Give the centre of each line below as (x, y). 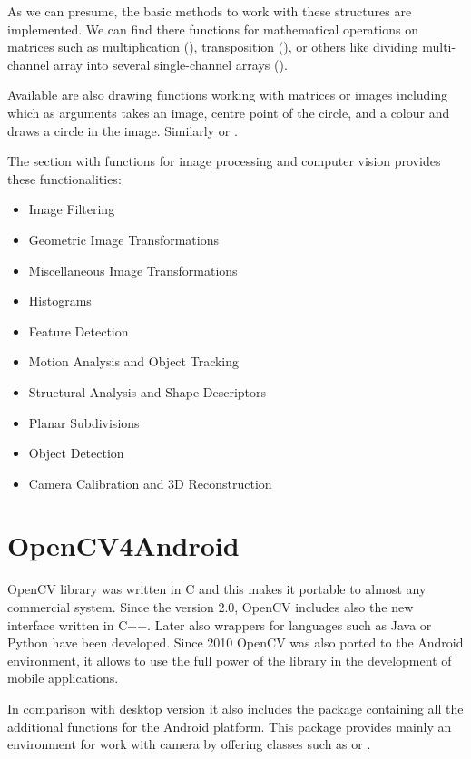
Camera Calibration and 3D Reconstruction (150, 483)
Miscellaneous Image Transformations (133, 270)
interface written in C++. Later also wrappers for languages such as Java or (220, 624)
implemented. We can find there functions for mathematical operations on (213, 29)
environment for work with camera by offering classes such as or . (189, 744)
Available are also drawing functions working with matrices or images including (228, 95)
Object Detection (76, 453)
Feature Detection (78, 331)
